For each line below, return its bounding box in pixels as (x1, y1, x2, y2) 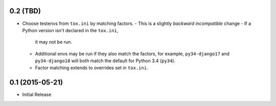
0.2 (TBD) (9, 7, 41, 15)
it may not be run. (35, 39, 73, 45)
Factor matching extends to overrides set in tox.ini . (35, 65, 148, 71)
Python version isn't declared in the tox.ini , (22, 27, 119, 33)
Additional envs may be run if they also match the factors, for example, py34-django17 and (35, 50, 229, 57)
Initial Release (22, 92, 52, 98)
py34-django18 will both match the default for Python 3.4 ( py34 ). (35, 58, 176, 64)
